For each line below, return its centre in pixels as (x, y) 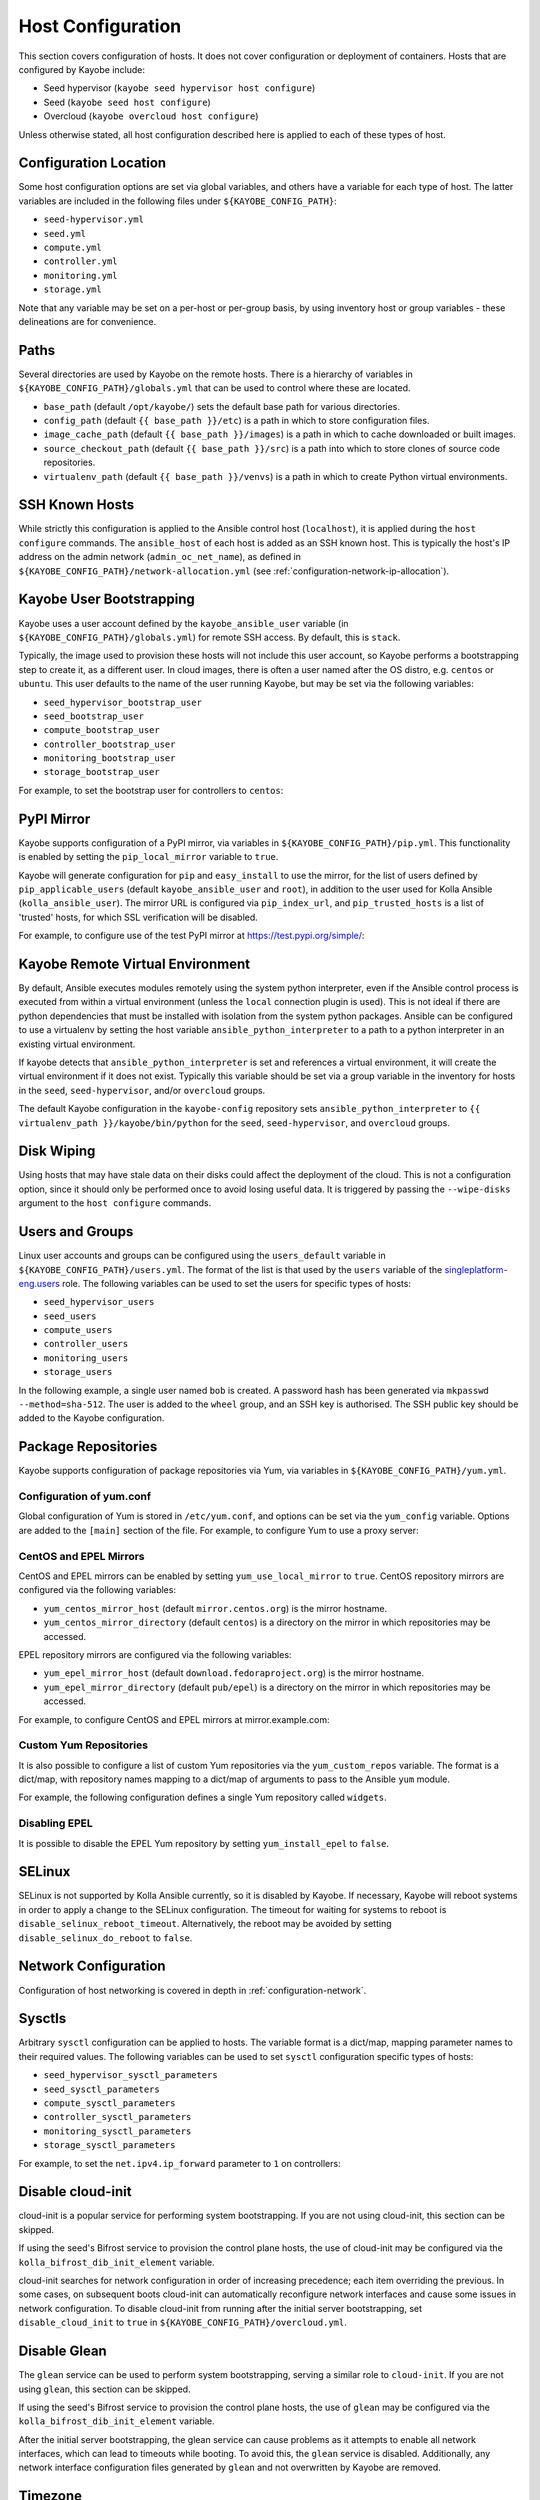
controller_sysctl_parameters (117, 2117)
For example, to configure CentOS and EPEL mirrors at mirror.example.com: (174, 1719)
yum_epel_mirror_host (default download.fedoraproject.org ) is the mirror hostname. (234, 1673)
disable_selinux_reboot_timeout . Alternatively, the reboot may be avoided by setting (205, 1924)
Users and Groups (76, 1231)
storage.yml (72, 289)
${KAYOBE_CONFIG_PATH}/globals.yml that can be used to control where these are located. (214, 388)
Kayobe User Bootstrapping (106, 599)
